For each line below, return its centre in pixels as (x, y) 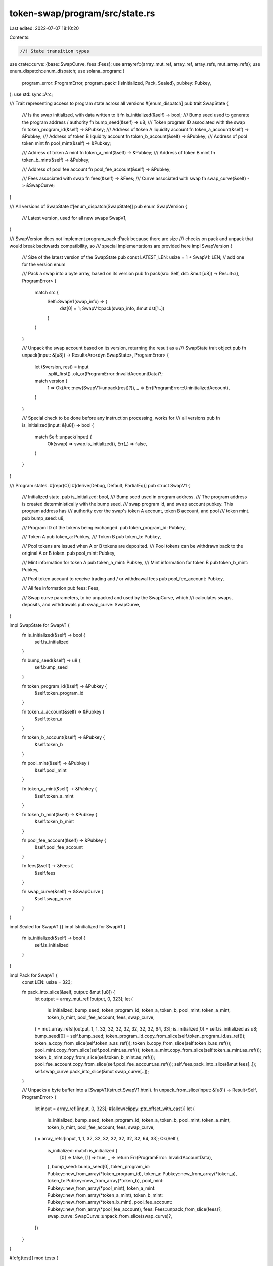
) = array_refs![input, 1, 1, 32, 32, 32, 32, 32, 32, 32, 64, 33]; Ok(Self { (107, 1139)
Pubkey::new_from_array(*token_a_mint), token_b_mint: (105, 1195)
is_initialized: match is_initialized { (82, 1150)
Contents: (19, 37)
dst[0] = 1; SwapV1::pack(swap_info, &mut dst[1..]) (112, 308)
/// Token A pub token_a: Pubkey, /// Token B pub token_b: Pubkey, (92, 537)
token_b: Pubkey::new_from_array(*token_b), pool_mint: (105, 1181)
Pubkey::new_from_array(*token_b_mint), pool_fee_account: (110, 1202)
